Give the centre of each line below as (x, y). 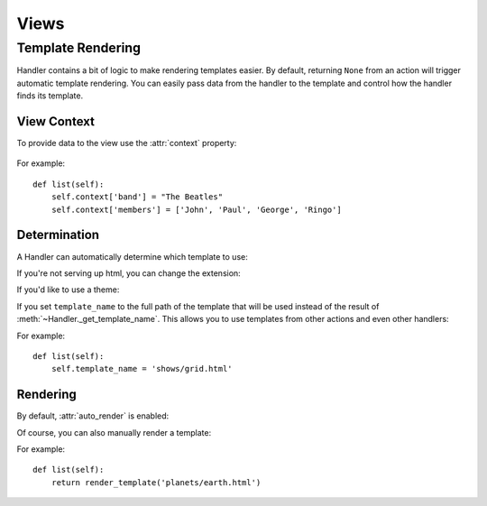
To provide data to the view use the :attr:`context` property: (127, 143)
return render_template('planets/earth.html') (156, 482)
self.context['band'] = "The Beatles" (137, 197)
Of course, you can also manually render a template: (114, 432)
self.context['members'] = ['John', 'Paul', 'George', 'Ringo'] (196, 209)
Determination (58, 235)
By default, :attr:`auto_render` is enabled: (93, 416)
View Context (55, 121)
